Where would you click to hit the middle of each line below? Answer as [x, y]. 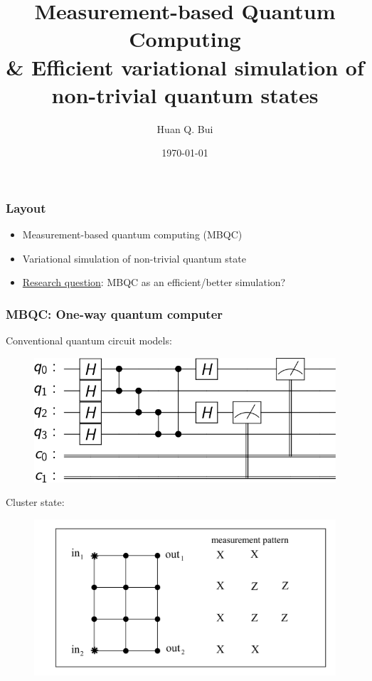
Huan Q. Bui [185, 128]
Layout [26, 207]
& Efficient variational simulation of [185, 67]
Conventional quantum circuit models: [89, 340]
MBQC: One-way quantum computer [115, 313]
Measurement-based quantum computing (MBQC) [132, 234]
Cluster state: [35, 502]
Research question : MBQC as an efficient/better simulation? [154, 282]
